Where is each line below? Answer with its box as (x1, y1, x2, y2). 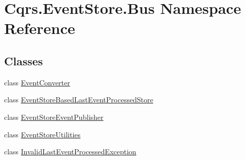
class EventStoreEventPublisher (4, 111, 104, 122)
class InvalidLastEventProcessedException (4, 146, 136, 157)
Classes (4, 52, 43, 68)
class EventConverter (4, 77, 70, 87)
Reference (4, 17, 75, 39)
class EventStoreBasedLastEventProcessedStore (4, 94, 153, 105)
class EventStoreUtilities (4, 129, 81, 139)
